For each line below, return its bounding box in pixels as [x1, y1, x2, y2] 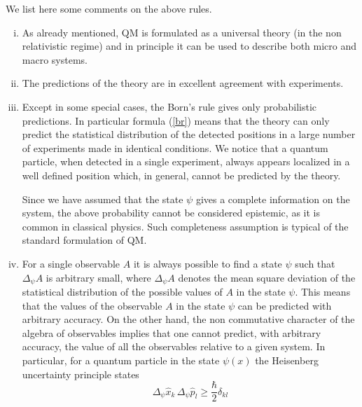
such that [295, 256, 335, 270]
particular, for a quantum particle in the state [22, 352, 220, 367]
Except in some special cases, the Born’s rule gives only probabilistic [22, 99, 317, 113]
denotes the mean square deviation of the [178, 270, 356, 284]
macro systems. [22, 52, 88, 67]
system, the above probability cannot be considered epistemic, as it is [22, 205, 320, 220]
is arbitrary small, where [46, 270, 151, 284]
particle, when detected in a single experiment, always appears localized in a [22, 154, 350, 169]
